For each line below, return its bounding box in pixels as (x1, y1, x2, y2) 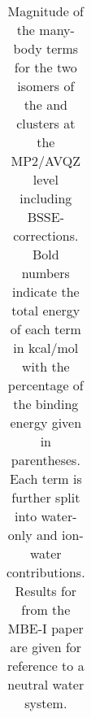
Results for (15, 581, 77, 600)
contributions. (6, 563, 85, 581)
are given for (10, 637, 82, 656)
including (19, 189, 72, 207)
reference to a (6, 656, 84, 675)
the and (24, 95, 67, 114)
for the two (14, 58, 77, 76)
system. (24, 694, 67, 712)
